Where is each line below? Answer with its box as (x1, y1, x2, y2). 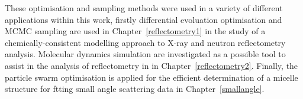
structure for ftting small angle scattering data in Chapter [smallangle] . (5, 82, 265, 95)
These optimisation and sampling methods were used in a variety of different (5, 2, 283, 14)
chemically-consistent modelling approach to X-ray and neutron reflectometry (5, 36, 286, 48)
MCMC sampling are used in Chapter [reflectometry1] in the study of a (5, 25, 266, 37)
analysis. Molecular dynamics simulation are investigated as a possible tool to (5, 48, 286, 60)
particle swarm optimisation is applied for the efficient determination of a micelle (5, 71, 298, 83)
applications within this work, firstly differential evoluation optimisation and (5, 13, 282, 25)
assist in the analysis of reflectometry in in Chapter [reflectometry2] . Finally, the (5, 59, 298, 71)
